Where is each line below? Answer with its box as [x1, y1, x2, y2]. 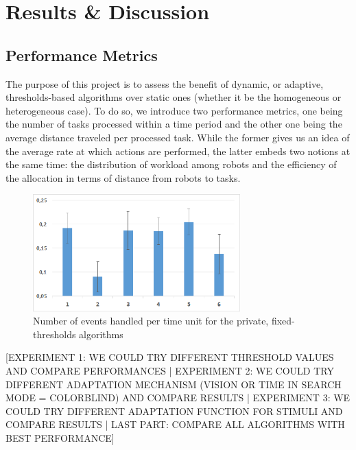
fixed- [271, 313, 295, 328]
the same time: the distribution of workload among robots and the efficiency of [5, 157, 337, 171]
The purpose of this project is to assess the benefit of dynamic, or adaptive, [5, 76, 324, 91]
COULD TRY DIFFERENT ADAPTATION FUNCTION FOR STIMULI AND [5, 403, 343, 418]
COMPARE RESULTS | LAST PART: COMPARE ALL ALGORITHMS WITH [5, 417, 345, 431]
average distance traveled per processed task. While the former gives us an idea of [5, 130, 350, 144]
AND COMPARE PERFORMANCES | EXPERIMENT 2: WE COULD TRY [5, 363, 334, 377]
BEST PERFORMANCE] [5, 430, 115, 445]
